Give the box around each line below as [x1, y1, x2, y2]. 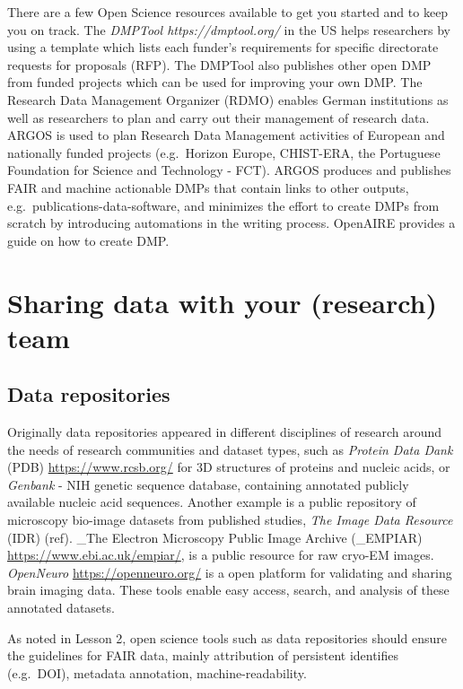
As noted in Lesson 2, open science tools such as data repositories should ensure [7, 628, 447, 647]
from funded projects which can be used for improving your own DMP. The [7, 73, 423, 92]
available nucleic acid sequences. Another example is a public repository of [7, 493, 416, 511]
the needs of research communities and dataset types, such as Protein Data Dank [7, 440, 453, 458]
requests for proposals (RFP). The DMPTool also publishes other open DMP [7, 55, 432, 74]
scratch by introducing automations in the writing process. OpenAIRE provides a [7, 214, 456, 232]
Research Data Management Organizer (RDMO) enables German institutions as [7, 90, 449, 109]
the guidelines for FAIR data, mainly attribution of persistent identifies [7, 646, 399, 665]
